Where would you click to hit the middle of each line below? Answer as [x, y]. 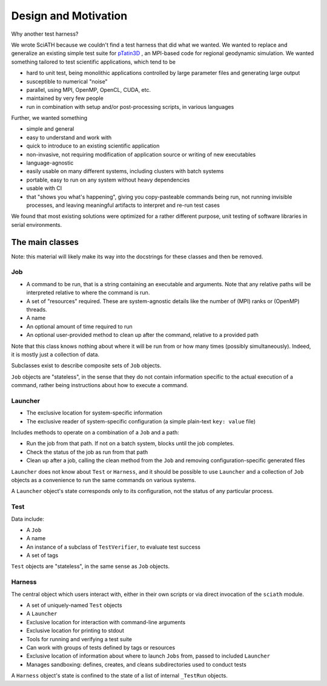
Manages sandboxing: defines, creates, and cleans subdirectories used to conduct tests [136, 664]
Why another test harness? [45, 34]
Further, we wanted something [49, 118]
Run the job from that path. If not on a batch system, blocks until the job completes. [130, 443]
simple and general [50, 129]
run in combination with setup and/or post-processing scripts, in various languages [130, 106]
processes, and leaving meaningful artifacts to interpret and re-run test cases [123, 205]
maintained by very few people [65, 98]
